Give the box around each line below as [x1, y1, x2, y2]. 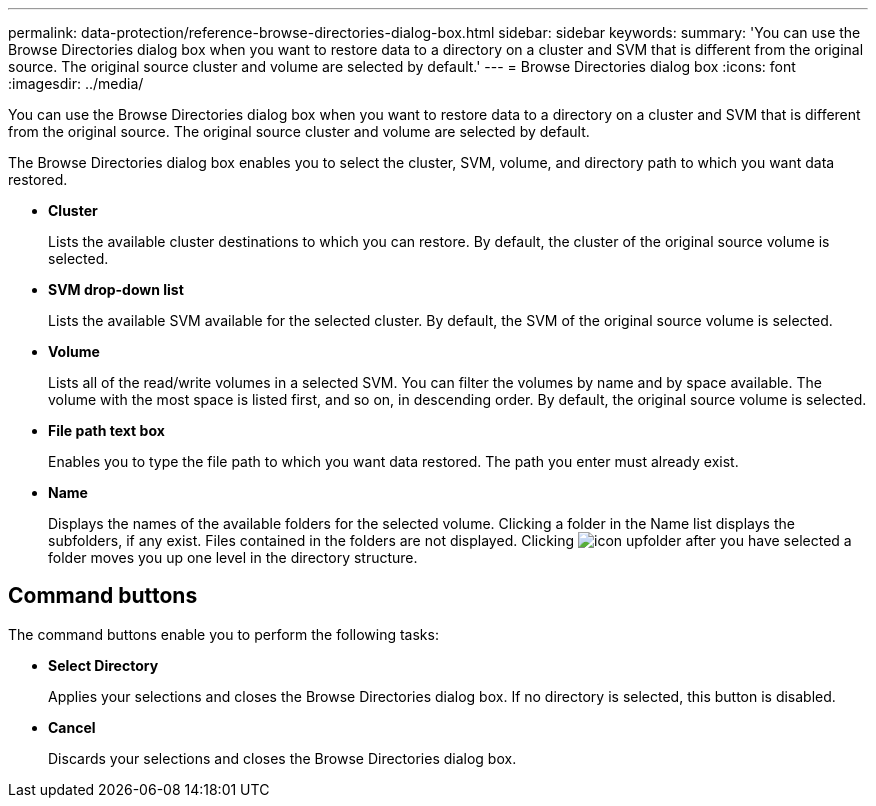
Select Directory [48, 656, 159, 674]
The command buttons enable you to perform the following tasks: [8, 625, 439, 643]
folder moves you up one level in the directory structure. [48, 549, 418, 566]
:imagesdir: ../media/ [8, 75, 144, 92]
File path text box [48, 422, 165, 439]
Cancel [48, 718, 96, 736]
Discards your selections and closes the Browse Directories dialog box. [48, 749, 517, 767]
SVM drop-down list [48, 281, 184, 298]
